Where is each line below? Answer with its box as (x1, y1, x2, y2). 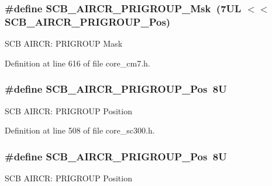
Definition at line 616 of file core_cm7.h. (5, 57, 150, 69)
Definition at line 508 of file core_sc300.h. (5, 124, 155, 136)
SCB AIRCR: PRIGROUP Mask (5, 37, 123, 50)
